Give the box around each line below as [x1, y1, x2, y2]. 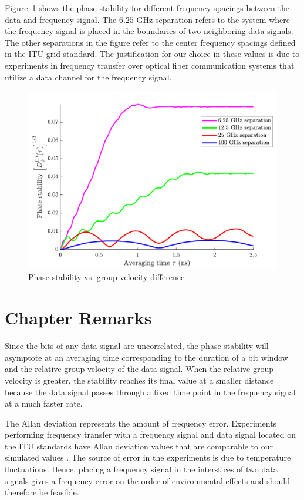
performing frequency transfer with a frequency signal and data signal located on [5, 428, 296, 441]
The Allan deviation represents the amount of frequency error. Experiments [5, 417, 277, 429]
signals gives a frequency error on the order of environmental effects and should [5, 474, 290, 486]
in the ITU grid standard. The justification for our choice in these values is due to [5, 48, 300, 60]
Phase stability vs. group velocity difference [28, 271, 185, 283]
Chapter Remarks [5, 306, 152, 330]
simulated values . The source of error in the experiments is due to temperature [5, 451, 291, 464]
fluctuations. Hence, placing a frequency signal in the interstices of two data [5, 463, 278, 475]
